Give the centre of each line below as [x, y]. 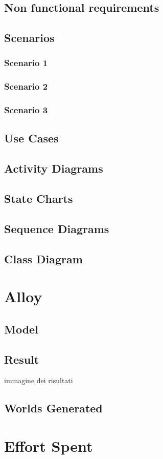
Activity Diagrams [54, 168]
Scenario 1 [26, 63]
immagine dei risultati [39, 380]
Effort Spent [49, 445]
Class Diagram [43, 258]
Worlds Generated [53, 408]
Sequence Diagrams [57, 228]
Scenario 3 [26, 110]
